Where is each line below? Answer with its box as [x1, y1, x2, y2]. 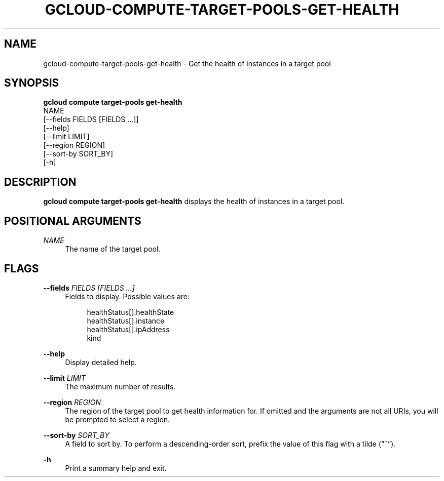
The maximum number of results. [65, 382, 176, 391]
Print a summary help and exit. [65, 463, 167, 472]
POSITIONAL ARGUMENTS [4, 214, 141, 227]
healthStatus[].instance [87, 316, 165, 325]
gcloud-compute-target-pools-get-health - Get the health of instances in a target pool [43, 59, 331, 68]
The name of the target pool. [65, 245, 161, 254]
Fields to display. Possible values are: [65, 292, 190, 301]
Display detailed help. [65, 357, 137, 367]
